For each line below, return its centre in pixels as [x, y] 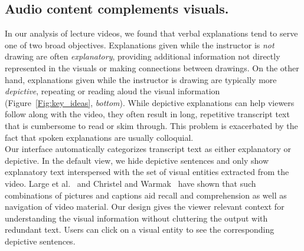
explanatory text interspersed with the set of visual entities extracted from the [147, 172]
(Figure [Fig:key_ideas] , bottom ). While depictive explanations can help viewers [150, 102]
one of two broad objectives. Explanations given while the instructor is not [140, 44]
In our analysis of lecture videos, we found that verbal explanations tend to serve [151, 33]
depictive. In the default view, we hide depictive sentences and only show [137, 160]
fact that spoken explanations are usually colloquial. [99, 137]
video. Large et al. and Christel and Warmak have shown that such [130, 183]
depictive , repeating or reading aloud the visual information [112, 91]
